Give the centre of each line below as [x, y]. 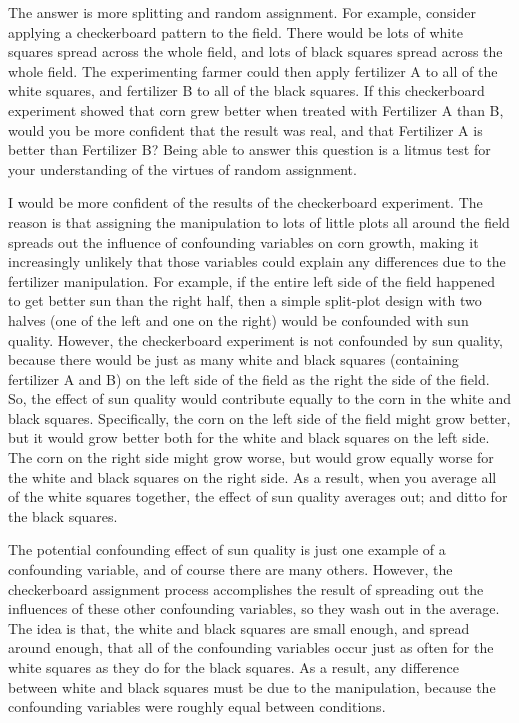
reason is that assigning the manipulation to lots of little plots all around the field [259, 221]
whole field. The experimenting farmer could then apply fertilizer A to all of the [253, 70]
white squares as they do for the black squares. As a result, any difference [234, 667]
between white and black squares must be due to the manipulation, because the [252, 686]
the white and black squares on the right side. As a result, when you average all [252, 476]
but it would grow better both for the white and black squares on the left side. [249, 437]
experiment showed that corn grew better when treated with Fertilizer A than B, [256, 109]
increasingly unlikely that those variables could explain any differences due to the [257, 261]
